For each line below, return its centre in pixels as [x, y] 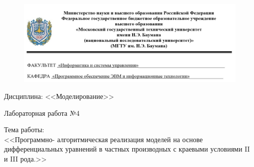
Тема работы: [24, 129]
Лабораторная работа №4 [42, 113]
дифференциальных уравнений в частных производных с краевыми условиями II [127, 149]
